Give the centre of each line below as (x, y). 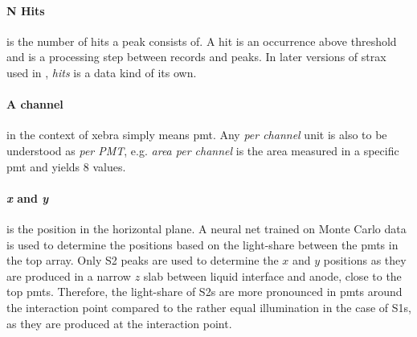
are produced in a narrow (69, 275)
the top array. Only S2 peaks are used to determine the (143, 260)
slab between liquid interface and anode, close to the (272, 275)
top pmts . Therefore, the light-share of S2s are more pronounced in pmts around (204, 292)
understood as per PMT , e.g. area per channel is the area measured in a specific (203, 150)
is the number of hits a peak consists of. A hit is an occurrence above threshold (202, 41)
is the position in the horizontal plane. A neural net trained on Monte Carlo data (206, 228)
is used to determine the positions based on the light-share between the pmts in (202, 244)
